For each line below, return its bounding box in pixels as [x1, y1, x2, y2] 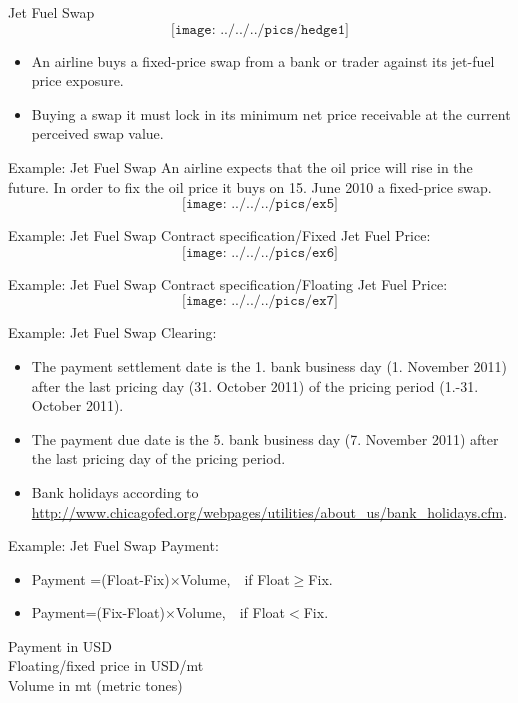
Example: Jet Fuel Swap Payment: [8, 535, 219, 556]
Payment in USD [8, 635, 112, 656]
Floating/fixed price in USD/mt [8, 655, 204, 676]
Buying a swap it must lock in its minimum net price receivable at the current [31, 103, 511, 124]
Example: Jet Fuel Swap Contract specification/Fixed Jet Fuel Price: [8, 225, 431, 246]
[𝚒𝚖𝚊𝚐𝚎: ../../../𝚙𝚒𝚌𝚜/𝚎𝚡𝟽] [182, 294, 338, 309]
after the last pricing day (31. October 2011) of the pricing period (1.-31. [31, 375, 479, 396]
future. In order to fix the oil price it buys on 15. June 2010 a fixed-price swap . [8, 176, 492, 197]
